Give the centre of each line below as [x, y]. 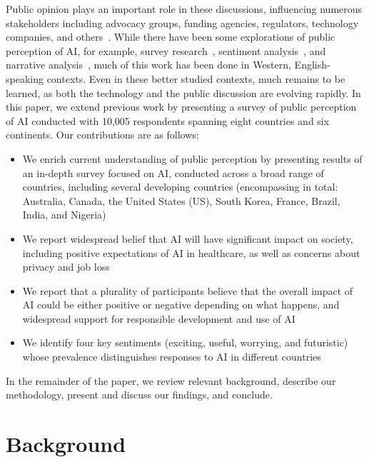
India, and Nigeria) [64, 215]
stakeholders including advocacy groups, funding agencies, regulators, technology [182, 22]
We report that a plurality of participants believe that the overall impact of [188, 290]
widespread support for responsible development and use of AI [159, 318]
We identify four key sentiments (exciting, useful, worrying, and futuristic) [185, 342]
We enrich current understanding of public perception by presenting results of [192, 158]
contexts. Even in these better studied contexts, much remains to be [196, 78]
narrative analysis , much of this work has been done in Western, [148, 65]
